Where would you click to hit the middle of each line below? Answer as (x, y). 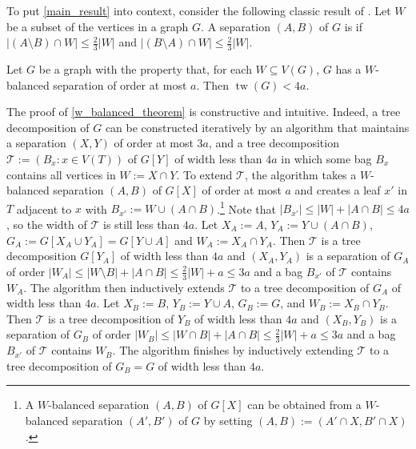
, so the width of (47, 225)
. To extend (204, 174)
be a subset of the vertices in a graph (98, 26)
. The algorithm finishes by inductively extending (233, 350)
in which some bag (326, 158)
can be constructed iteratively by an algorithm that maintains (257, 127)
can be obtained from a (304, 405)
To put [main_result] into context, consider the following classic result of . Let (199, 10)
